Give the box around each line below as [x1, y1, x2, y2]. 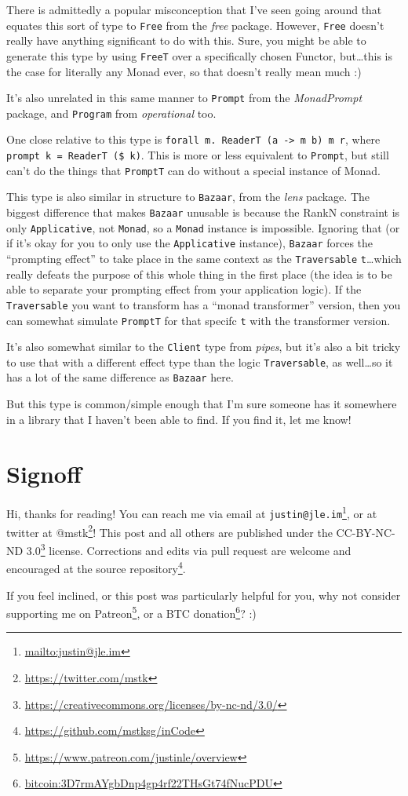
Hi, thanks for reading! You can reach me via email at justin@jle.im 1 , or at [6, 503, 377, 522]
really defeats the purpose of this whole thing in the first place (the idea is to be [6, 265, 392, 282]
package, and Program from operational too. [6, 104, 217, 121]
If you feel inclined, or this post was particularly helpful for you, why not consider [6, 586, 401, 603]
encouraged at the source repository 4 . [6, 558, 186, 576]
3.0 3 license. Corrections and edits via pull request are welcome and [26, 540, 352, 558]
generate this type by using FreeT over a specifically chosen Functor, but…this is [6, 47, 393, 64]
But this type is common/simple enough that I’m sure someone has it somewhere [6, 396, 397, 412]
